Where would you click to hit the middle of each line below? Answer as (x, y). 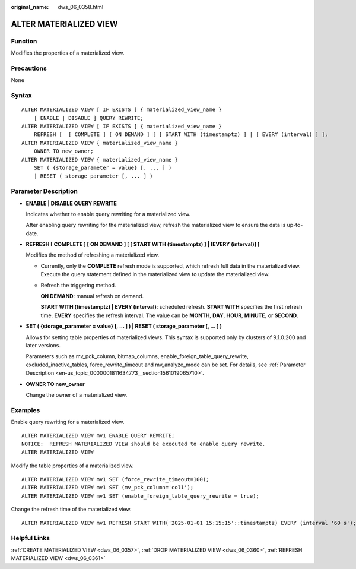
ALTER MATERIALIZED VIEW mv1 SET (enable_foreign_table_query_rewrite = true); (140, 496)
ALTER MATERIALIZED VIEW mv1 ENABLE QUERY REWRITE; (98, 436)
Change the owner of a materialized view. (77, 394)
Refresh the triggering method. (78, 285)
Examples (26, 410)
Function (24, 41)
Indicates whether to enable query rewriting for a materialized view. (108, 214)
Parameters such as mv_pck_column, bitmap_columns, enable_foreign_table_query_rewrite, (137, 356)
